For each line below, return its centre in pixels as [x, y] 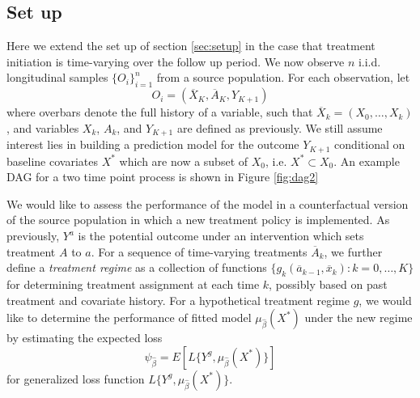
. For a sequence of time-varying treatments [199, 251]
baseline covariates [52, 161]
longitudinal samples [57, 77]
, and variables [43, 127]
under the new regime [358, 318]
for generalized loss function [76, 378]
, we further [353, 251]
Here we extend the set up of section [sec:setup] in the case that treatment [191, 46]
